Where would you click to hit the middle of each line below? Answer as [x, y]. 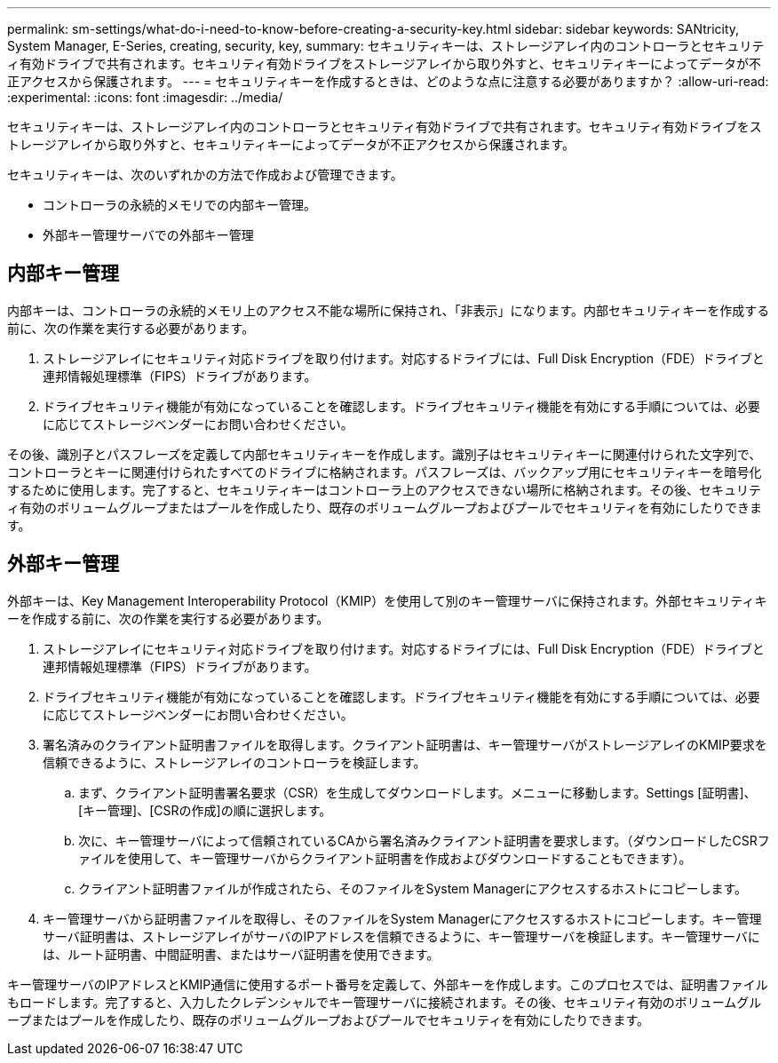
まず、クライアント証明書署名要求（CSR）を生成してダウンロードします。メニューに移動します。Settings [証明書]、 [417, 792]
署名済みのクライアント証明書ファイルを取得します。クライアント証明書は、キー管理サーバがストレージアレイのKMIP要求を [405, 744]
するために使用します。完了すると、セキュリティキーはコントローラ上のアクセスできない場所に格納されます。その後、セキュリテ [385, 489]
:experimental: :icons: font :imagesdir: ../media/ [145, 97]
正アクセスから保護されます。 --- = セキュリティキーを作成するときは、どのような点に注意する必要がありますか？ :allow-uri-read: [388, 81]
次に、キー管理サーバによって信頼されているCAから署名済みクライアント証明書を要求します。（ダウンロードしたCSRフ [424, 840]
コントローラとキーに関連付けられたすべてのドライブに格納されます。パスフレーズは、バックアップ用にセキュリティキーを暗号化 [385, 472]
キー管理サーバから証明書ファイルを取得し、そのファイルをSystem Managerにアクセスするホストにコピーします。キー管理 [402, 918]
